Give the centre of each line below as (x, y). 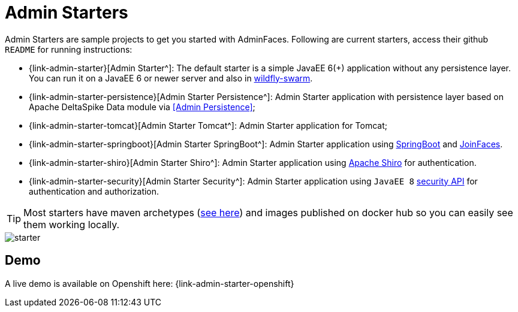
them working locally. (72, 224)
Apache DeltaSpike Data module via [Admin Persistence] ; (142, 107)
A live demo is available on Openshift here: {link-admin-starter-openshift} (150, 283)
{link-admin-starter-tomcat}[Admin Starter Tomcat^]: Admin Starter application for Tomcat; (208, 125)
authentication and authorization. (94, 191)
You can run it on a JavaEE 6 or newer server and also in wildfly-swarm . (171, 78)
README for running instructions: (69, 49)
